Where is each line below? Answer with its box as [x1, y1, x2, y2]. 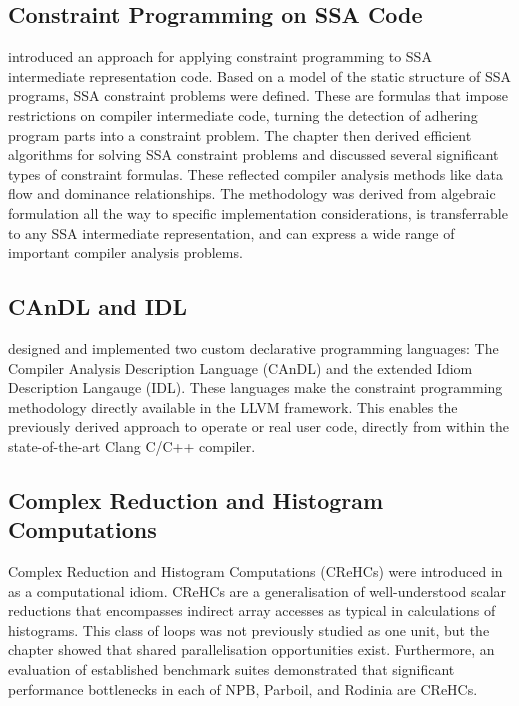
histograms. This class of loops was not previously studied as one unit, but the [8, 619, 490, 640]
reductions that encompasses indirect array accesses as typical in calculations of [8, 600, 496, 621]
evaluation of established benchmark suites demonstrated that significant [8, 659, 455, 680]
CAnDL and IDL [8, 291, 188, 322]
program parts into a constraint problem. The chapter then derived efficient [8, 124, 472, 145]
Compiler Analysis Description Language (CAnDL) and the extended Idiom [8, 357, 473, 378]
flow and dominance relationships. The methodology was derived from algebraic [8, 183, 496, 204]
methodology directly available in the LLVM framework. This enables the [8, 396, 458, 417]
